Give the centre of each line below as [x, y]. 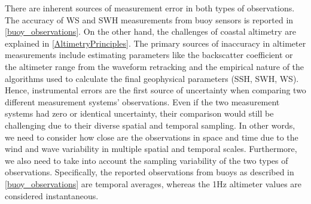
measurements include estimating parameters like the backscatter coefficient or [149, 55]
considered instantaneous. [52, 195]
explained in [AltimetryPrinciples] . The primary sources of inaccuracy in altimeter [155, 43]
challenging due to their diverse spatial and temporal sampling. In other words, [150, 125]
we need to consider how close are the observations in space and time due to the [152, 137]
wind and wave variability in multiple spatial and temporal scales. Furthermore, [151, 149]
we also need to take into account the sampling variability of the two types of [147, 160]
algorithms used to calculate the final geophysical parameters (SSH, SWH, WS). [152, 78]
